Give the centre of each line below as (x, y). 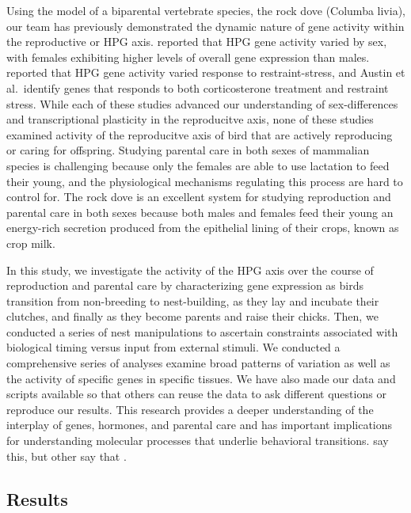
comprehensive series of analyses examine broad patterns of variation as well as (198, 363)
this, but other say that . (67, 456)
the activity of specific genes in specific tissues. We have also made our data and (201, 378)
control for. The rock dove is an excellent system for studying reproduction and (199, 197)
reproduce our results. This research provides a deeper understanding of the (190, 409)
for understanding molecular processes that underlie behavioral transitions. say (198, 441)
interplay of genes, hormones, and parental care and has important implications (200, 425)
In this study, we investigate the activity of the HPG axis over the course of (190, 270)
